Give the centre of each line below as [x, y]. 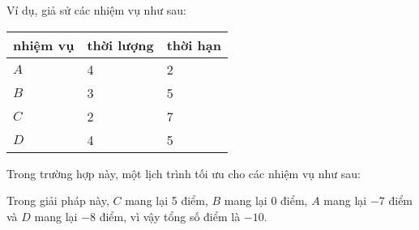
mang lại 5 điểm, [167, 200]
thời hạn [194, 45]
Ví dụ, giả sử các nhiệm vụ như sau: [96, 10]
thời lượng [120, 45]
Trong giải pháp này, [58, 200]
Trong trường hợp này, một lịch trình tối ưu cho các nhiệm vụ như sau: [184, 173]
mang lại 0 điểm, [266, 200]
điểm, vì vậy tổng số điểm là [170, 216]
